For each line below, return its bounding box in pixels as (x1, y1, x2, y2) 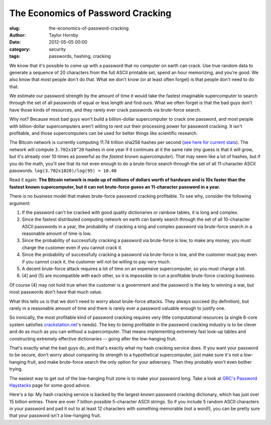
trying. (9, 366, 23, 372)
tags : (9, 53, 21, 59)
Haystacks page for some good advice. (9, 382, 91, 388)
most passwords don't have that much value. (9, 289, 102, 295)
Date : (9, 39, 21, 45)
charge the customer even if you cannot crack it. (22, 244, 122, 250)
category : (9, 46, 31, 52)
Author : (9, 32, 26, 38)
